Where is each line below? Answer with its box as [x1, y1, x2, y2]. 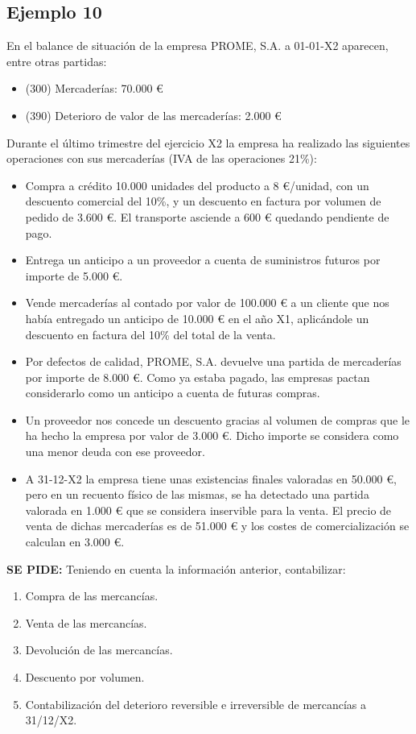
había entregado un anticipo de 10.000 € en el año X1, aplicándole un [25, 309, 369, 326]
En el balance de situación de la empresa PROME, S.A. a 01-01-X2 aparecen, [6, 37, 389, 54]
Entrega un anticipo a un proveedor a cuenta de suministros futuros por [25, 251, 381, 268]
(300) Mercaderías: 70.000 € [25, 80, 163, 97]
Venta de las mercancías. [25, 614, 147, 631]
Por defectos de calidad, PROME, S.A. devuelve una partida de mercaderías [25, 353, 402, 370]
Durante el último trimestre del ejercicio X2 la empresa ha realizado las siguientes [6, 134, 410, 151]
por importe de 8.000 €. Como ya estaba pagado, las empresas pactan [25, 368, 370, 385]
